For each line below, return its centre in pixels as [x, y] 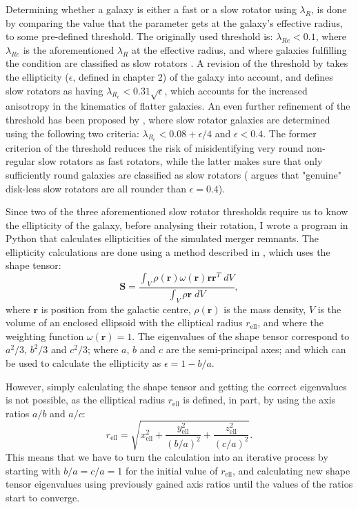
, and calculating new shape [291, 470]
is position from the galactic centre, [116, 309]
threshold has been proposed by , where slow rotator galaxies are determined [168, 119]
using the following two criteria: [72, 133]
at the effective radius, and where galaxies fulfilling [239, 49]
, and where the [290, 322]
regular [20, 161]
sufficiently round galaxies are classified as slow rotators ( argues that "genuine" [173, 174]
